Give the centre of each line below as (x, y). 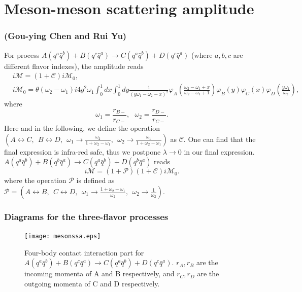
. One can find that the (220, 139)
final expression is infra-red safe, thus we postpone (82, 151)
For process (22, 54)
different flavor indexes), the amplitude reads (74, 66)
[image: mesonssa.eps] (63, 236)
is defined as (95, 180)
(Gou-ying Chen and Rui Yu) (65, 36)
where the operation (35, 180)
